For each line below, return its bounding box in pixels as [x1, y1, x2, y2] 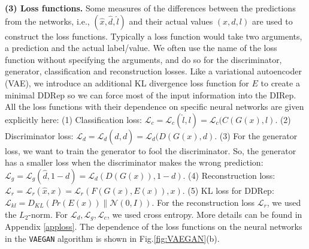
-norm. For [28, 208, 68, 220]
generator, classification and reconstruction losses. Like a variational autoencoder [5, 65, 302, 77]
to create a [260, 76, 300, 89]
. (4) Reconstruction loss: [183, 169, 275, 181]
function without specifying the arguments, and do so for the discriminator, [5, 53, 282, 65]
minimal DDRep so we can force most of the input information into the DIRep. [5, 88, 296, 101]
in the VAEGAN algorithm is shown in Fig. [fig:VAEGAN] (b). [5, 232, 220, 244]
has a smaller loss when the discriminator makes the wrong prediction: [5, 156, 263, 169]
